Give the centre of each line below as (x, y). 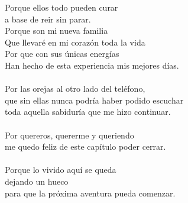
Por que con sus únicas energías (62, 54)
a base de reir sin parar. (48, 19)
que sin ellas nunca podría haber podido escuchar (94, 100)
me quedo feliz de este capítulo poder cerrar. (85, 146)
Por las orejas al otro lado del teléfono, (75, 88)
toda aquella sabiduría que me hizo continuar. (88, 112)
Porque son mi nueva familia (56, 30)
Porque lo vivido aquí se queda (61, 170)
